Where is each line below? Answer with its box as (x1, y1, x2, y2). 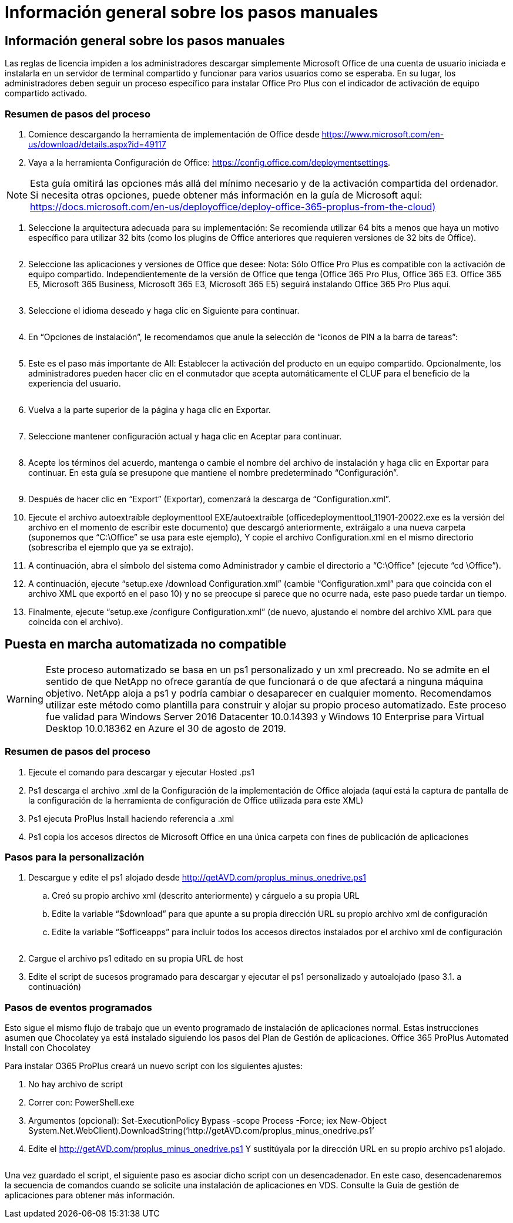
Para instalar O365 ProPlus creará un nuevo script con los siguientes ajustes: (5, 1061, 303, 1071)
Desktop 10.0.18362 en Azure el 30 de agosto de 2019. (45, 722, 286, 734)
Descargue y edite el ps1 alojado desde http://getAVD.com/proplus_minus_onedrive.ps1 (28, 872, 366, 883)
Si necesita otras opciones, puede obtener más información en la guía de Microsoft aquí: (30, 189, 423, 201)
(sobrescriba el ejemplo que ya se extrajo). (28, 542, 194, 552)
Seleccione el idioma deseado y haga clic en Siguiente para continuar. (28, 305, 300, 315)
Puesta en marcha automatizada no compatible (5, 637, 287, 652)
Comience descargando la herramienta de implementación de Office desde (28, 129, 320, 139)
